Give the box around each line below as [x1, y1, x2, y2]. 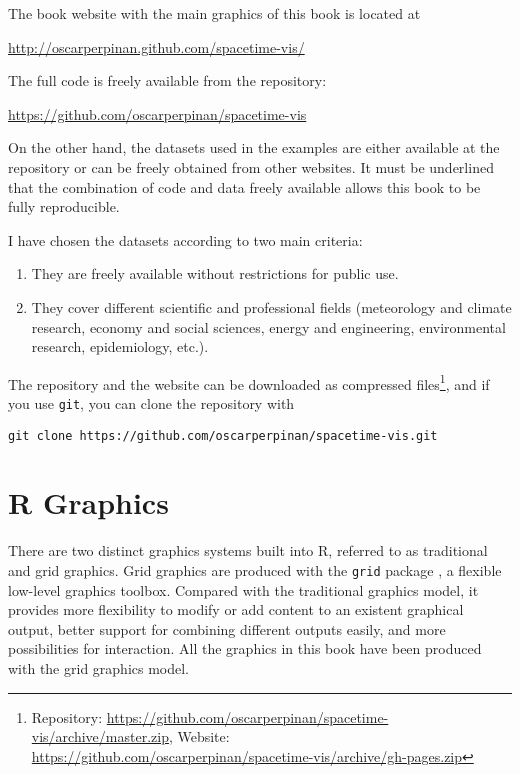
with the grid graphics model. [8, 658, 190, 679]
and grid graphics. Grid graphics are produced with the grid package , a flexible [8, 560, 502, 580]
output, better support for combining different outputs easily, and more [8, 618, 446, 639]
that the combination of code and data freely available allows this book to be [8, 176, 481, 197]
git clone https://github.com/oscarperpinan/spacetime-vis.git [8, 428, 438, 443]
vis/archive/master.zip [31, 726, 169, 747]
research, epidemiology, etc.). [31, 336, 209, 357]
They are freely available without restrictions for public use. [31, 263, 399, 284]
